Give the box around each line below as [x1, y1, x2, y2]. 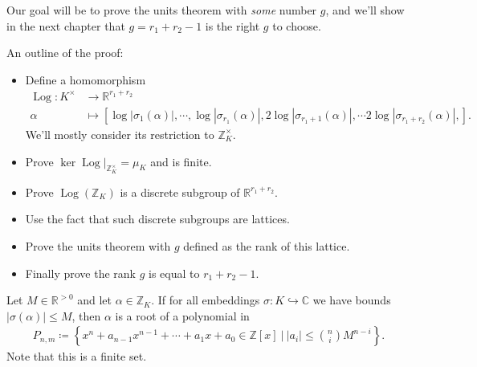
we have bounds [312, 292, 391, 308]
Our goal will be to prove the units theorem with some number [6, 2, 317, 18]
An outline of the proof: [6, 44, 124, 61]
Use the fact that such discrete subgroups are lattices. [25, 210, 290, 227]
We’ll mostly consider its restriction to [25, 125, 214, 142]
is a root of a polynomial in [115, 307, 250, 324]
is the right [205, 17, 260, 34]
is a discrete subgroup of [120, 183, 240, 200]
